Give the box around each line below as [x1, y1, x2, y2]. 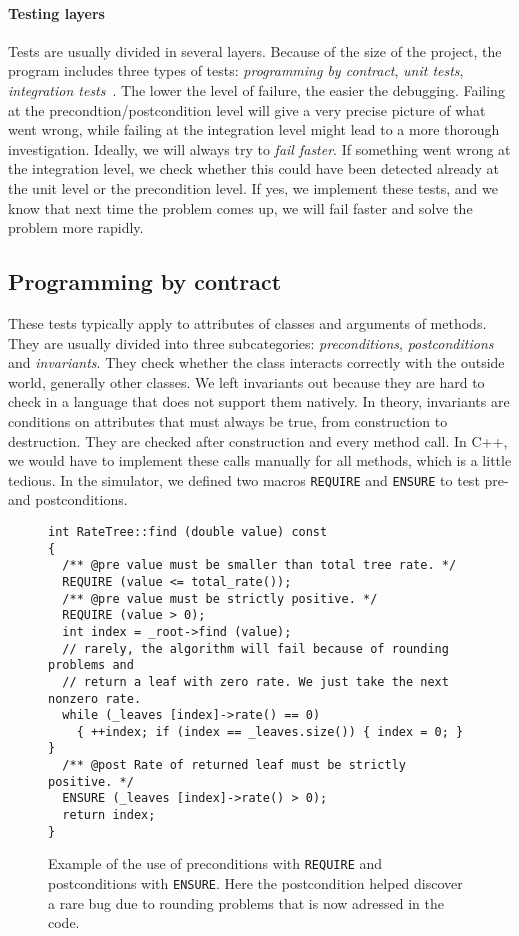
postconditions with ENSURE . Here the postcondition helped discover [48, 873, 463, 894]
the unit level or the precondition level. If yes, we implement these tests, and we [8, 177, 498, 198]
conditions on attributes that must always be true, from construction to [8, 410, 448, 431]
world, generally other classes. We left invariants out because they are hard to [8, 371, 485, 392]
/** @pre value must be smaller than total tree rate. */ [62, 558, 457, 573]
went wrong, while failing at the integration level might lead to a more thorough [8, 119, 500, 140]
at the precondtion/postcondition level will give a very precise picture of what [8, 99, 486, 120]
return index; [62, 808, 156, 823]
